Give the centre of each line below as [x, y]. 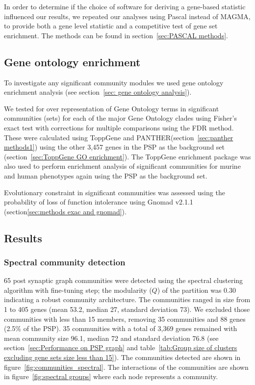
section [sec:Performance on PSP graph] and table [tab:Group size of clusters [121, 347]
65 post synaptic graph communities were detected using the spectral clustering [124, 280]
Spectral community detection [65, 262]
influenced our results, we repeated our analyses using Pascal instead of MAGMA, [127, 16]
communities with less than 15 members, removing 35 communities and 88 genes [125, 319]
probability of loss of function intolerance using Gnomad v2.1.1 [99, 202]
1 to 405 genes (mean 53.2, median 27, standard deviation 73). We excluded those [127, 309]
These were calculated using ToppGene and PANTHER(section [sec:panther [119, 137]
